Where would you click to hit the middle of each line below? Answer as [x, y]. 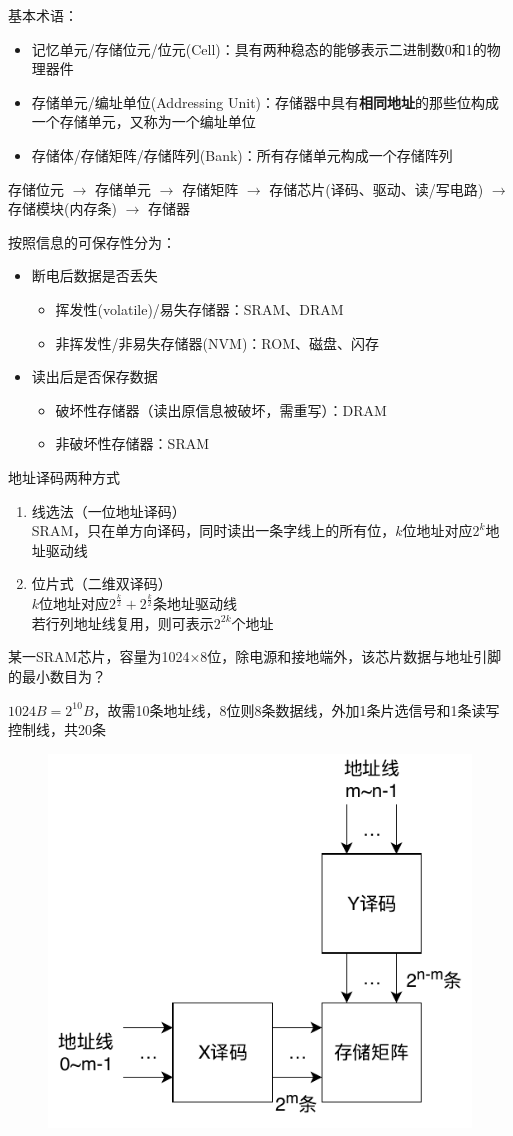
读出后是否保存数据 [94, 376]
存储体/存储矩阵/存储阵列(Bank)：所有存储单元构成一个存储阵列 [242, 154]
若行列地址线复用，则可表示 [122, 622]
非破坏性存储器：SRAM [132, 443]
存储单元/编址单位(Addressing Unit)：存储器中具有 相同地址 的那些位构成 [265, 101]
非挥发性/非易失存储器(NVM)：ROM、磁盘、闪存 [217, 342]
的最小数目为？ [57, 676]
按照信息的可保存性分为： [92, 241]
